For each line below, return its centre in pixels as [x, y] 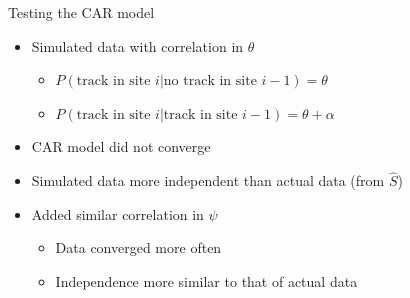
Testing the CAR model [81, 12]
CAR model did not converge [121, 146]
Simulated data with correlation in [137, 45]
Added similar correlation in [117, 213]
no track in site [210, 81]
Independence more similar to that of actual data [206, 280]
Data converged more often [138, 247]
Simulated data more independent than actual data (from [208, 180]
